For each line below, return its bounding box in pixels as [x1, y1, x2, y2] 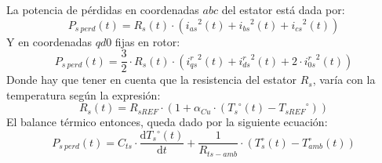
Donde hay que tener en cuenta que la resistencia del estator [6, 71, 297, 88]
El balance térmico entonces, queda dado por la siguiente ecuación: [6, 114, 328, 130]
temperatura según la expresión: [6, 86, 161, 103]
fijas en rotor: [115, 33, 180, 49]
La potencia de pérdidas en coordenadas [6, 2, 199, 17]
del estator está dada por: [221, 2, 345, 17]
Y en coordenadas [6, 33, 93, 49]
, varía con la [312, 71, 376, 88]
